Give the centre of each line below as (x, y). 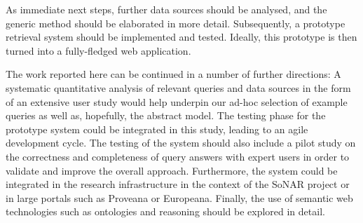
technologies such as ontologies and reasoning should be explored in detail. (165, 211)
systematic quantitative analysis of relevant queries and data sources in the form (178, 87)
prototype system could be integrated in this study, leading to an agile (157, 129)
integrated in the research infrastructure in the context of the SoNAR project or (178, 184)
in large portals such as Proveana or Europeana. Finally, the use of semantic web (179, 197)
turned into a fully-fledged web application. (98, 50)
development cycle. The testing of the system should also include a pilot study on (181, 143)
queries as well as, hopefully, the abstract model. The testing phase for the (166, 115)
